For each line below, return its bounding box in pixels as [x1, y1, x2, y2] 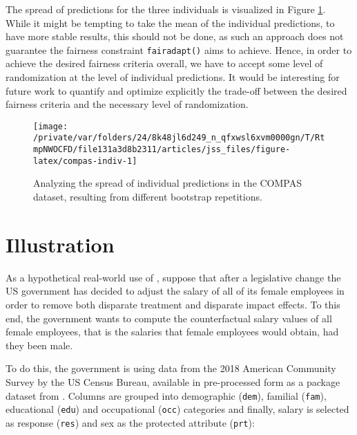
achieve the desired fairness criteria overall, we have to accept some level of [6, 56, 323, 71]
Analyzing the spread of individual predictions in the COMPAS [33, 176, 302, 190]
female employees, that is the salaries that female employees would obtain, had [6, 324, 339, 339]
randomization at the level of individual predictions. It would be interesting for [6, 70, 340, 84]
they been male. [6, 337, 73, 352]
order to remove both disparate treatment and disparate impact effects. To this [6, 297, 340, 311]
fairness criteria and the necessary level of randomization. [6, 97, 249, 111]
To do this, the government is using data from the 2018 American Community [6, 361, 336, 376]
